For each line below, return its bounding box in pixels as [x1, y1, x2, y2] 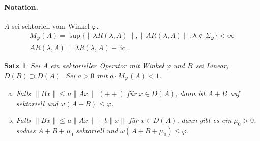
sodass [16, 125, 36, 135]
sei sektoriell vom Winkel [12, 20, 90, 31]
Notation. [4, 1, 38, 12]
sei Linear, [195, 60, 229, 70]
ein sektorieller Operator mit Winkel [50, 60, 164, 70]
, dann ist [175, 87, 206, 98]
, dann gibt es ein [177, 115, 232, 125]
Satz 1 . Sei [4, 60, 40, 70]
